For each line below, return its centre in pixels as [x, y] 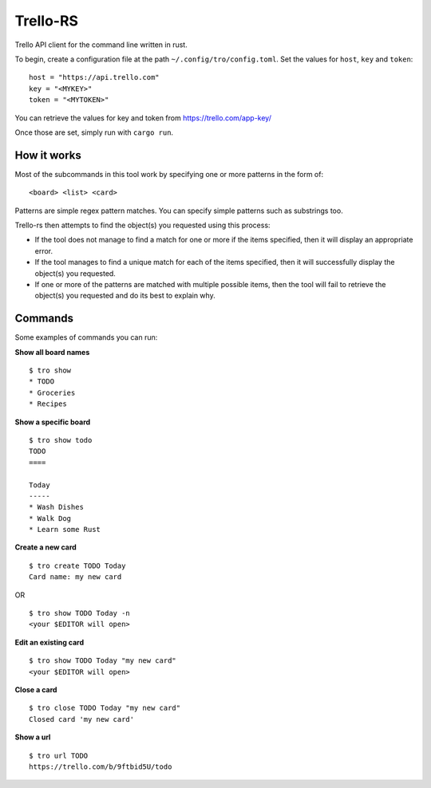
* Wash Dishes [56, 507]
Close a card [36, 689]
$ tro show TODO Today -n [80, 613]
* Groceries [52, 392]
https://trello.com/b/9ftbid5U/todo [101, 766]
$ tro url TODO [59, 755]
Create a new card [46, 547]
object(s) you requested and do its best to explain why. [125, 296]
